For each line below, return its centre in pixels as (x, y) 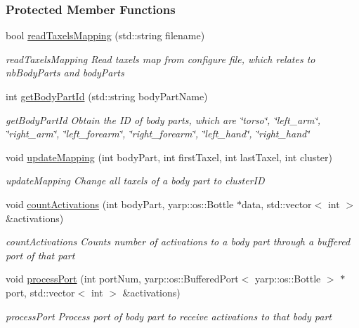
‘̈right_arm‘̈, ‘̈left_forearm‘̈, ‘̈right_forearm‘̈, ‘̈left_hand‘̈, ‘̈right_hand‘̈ (158, 134)
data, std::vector (276, 204)
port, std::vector (40, 292)
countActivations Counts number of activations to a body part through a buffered (178, 241)
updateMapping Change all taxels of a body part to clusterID (135, 180)
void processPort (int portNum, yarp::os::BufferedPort (122, 279)
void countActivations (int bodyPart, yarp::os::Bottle (120, 204)
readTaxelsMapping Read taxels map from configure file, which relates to (161, 59)
